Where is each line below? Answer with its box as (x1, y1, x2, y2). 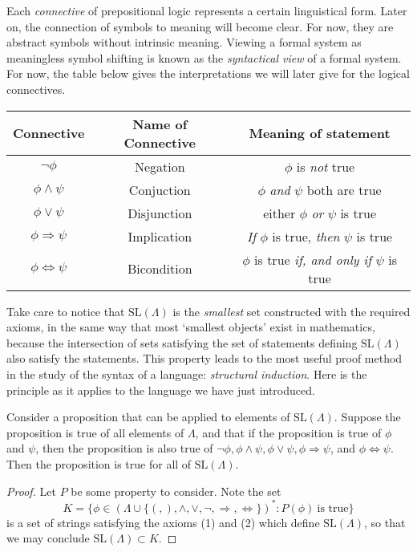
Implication (128, 226, 192, 246)
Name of (132, 114, 188, 133)
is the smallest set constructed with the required (172, 302, 411, 319)
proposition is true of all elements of (6, 424, 184, 440)
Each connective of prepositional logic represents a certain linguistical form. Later (6, 2, 407, 18)
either (263, 203, 296, 222)
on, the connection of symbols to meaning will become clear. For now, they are (6, 18, 394, 34)
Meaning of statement (249, 124, 391, 143)
